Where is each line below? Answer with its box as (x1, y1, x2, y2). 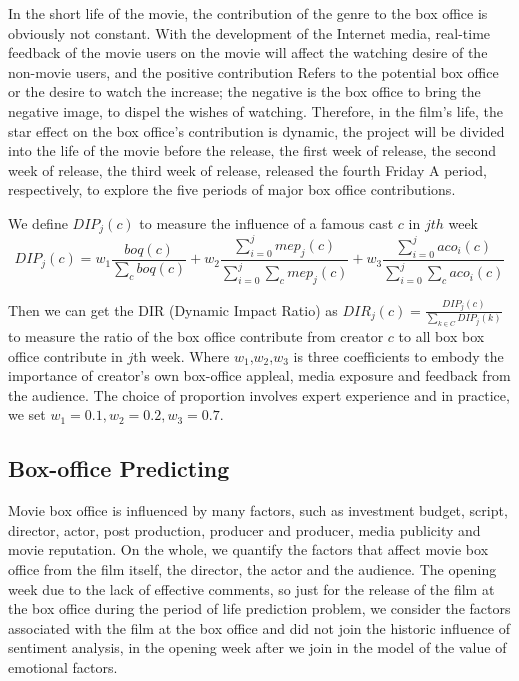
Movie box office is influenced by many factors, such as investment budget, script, (8, 500, 508, 521)
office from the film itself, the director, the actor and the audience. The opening (8, 558, 497, 579)
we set (8, 404, 46, 425)
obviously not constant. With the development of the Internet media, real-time (8, 22, 491, 43)
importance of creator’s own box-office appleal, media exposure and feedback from (8, 365, 511, 386)
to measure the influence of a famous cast (139, 212, 394, 233)
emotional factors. (8, 656, 118, 677)
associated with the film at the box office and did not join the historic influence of (8, 617, 510, 638)
